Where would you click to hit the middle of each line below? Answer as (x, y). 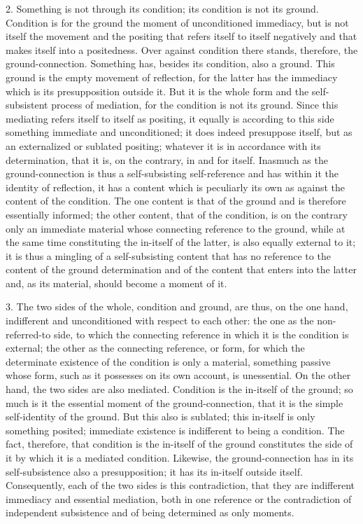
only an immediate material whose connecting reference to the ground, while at (176, 228)
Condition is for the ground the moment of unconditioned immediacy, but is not (177, 22)
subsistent (27, 105)
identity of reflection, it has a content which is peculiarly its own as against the (176, 187)
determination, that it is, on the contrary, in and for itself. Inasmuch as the (167, 159)
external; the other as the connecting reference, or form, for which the (155, 348)
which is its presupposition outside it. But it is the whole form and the (157, 91)
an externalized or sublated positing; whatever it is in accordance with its (163, 145)
